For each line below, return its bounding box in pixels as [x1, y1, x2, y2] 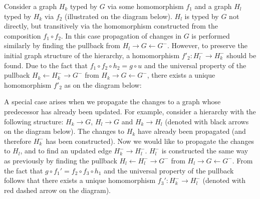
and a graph [194, 1, 232, 11]
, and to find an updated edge [20, 145, 112, 156]
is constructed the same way [161, 145, 248, 156]
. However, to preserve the [167, 40, 247, 51]
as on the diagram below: [64, 79, 142, 90]
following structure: [4, 116, 64, 126]
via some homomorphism [107, 1, 184, 11]
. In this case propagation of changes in [61, 30, 182, 41]
